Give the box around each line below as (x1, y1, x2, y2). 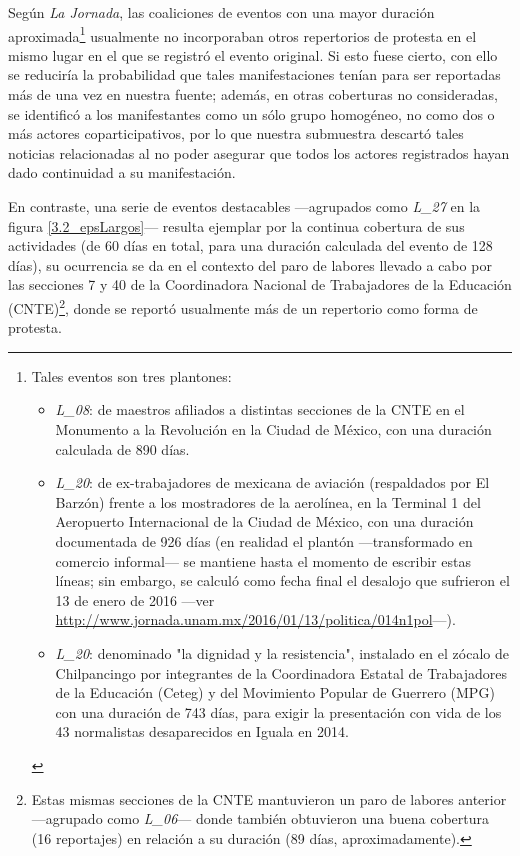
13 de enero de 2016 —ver (55, 589, 215, 610)
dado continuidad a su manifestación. (8, 162, 236, 183)
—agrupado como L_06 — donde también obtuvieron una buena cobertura (31, 808, 490, 829)
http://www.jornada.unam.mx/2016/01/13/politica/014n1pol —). (55, 609, 456, 630)
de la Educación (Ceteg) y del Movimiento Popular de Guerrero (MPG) (55, 682, 495, 703)
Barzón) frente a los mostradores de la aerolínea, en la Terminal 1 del (55, 491, 481, 512)
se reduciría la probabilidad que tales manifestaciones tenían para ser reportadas (8, 64, 501, 85)
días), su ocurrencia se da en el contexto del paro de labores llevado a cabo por (8, 254, 492, 275)
